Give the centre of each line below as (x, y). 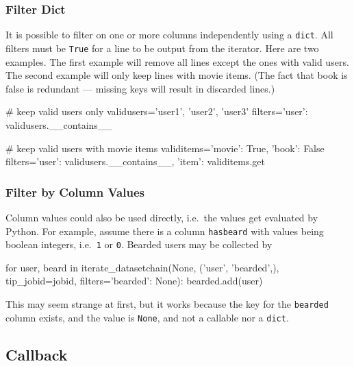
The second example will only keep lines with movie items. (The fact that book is (177, 75)
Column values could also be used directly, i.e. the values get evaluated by (162, 217)
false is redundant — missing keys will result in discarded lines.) (140, 88)
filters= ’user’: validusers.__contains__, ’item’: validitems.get (135, 161)
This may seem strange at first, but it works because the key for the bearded (167, 304)
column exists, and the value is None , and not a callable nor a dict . (147, 317)
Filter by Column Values (75, 192)
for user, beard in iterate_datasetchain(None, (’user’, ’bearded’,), (142, 267)
